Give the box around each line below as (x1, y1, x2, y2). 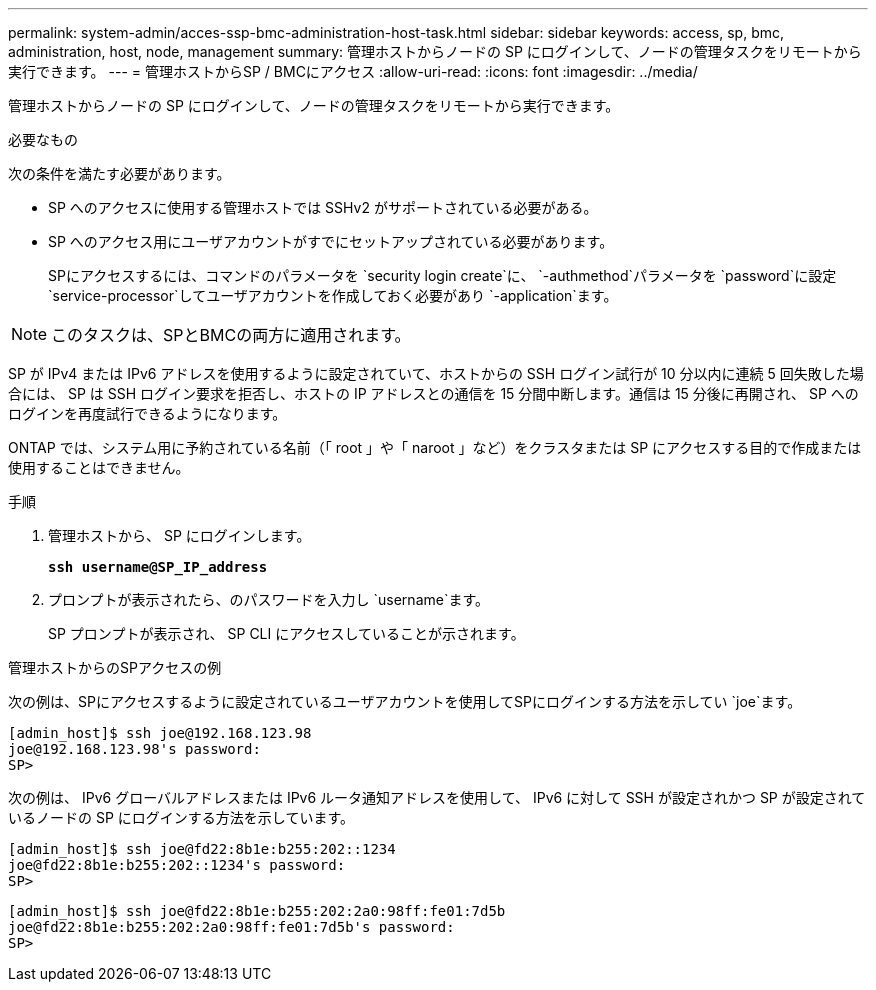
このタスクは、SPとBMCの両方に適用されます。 (51, 325, 411, 345)
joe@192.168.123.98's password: (8, 741, 261, 757)
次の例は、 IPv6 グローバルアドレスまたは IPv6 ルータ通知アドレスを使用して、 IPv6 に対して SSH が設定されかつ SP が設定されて (8, 789, 866, 806)
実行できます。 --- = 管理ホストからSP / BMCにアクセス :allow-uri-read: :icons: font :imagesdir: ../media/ (8, 63, 698, 80)
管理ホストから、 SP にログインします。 (48, 527, 311, 544)
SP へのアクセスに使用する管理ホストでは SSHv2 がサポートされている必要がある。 (48, 199, 598, 216)
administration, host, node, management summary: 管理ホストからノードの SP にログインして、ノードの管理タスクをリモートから (8, 43, 862, 60)
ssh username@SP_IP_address (48, 559, 268, 575)
